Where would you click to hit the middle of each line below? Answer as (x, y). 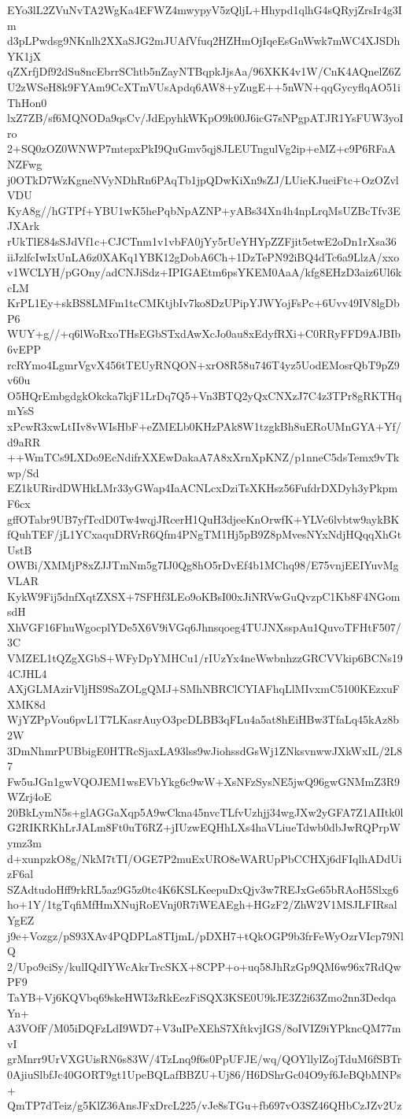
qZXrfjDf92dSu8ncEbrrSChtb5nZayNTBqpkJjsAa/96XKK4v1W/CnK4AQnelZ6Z (204, 71)
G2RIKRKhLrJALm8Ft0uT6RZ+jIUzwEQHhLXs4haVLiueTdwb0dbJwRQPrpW (204, 827)
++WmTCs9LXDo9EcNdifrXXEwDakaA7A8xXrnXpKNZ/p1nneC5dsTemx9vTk (203, 457)
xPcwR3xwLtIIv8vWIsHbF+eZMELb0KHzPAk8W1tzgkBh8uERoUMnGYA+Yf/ (204, 426)
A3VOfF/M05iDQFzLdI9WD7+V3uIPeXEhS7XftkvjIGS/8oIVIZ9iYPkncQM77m (204, 1028)
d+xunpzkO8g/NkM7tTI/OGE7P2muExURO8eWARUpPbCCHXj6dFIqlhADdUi (205, 858)
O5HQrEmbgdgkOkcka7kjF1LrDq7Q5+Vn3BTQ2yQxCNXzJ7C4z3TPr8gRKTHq (205, 395)
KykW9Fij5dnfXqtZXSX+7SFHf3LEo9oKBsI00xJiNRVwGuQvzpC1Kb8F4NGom (204, 596)
